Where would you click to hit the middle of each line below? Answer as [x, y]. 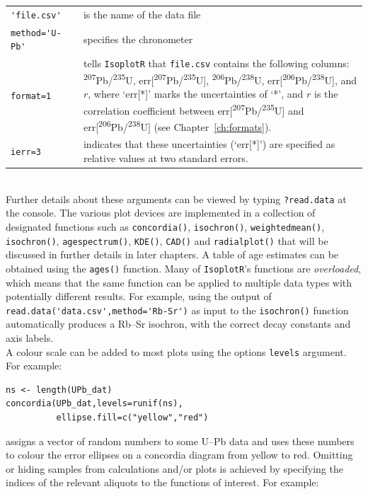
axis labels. [30, 338]
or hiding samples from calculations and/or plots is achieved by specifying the [174, 468]
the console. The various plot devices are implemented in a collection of [161, 213]
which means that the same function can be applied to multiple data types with [179, 282]
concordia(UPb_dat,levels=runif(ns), [94, 404]
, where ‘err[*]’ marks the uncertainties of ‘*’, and [196, 94]
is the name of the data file [142, 14]
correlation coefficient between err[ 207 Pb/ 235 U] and [194, 109]
